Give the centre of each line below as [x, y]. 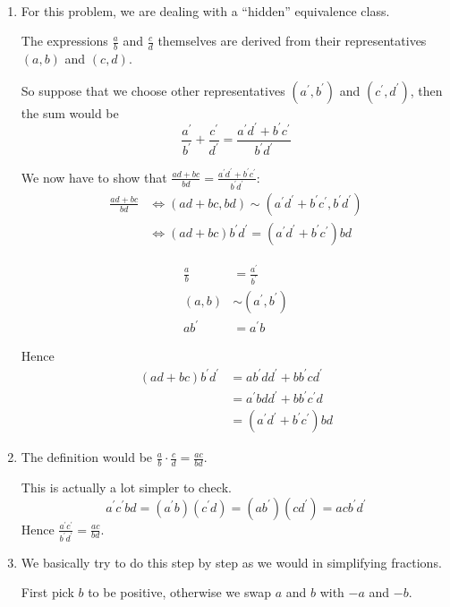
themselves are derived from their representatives [292, 41]
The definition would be [87, 457]
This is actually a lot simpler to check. [126, 487]
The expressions [64, 41]
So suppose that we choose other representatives [153, 90]
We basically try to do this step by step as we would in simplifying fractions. [231, 562]
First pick [47, 592]
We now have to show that [94, 177]
